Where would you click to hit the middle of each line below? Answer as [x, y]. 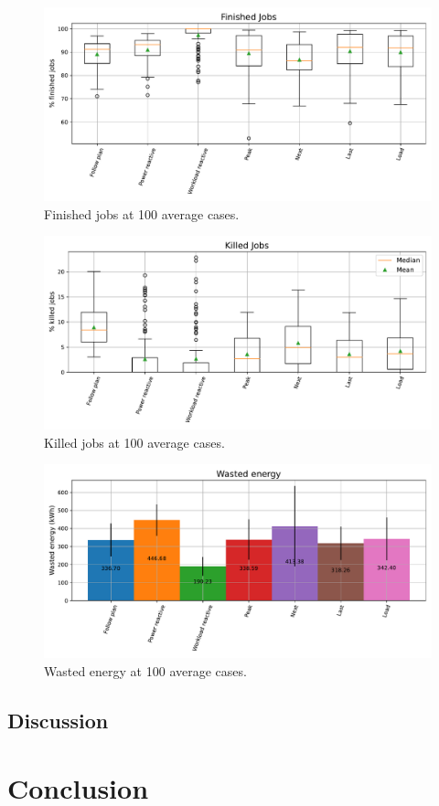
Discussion [58, 720]
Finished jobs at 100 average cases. [142, 213]
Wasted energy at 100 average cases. [145, 670]
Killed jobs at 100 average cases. [134, 442]
